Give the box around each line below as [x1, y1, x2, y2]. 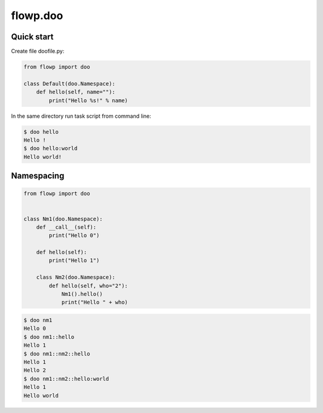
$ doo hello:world [23, 145, 78, 152]
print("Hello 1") [48, 257, 100, 264]
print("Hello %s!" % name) [48, 97, 128, 104]
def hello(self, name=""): [36, 88, 116, 96]
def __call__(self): [36, 224, 97, 230]
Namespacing [11, 171, 65, 181]
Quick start [11, 32, 54, 42]
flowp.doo [11, 9, 63, 22]
